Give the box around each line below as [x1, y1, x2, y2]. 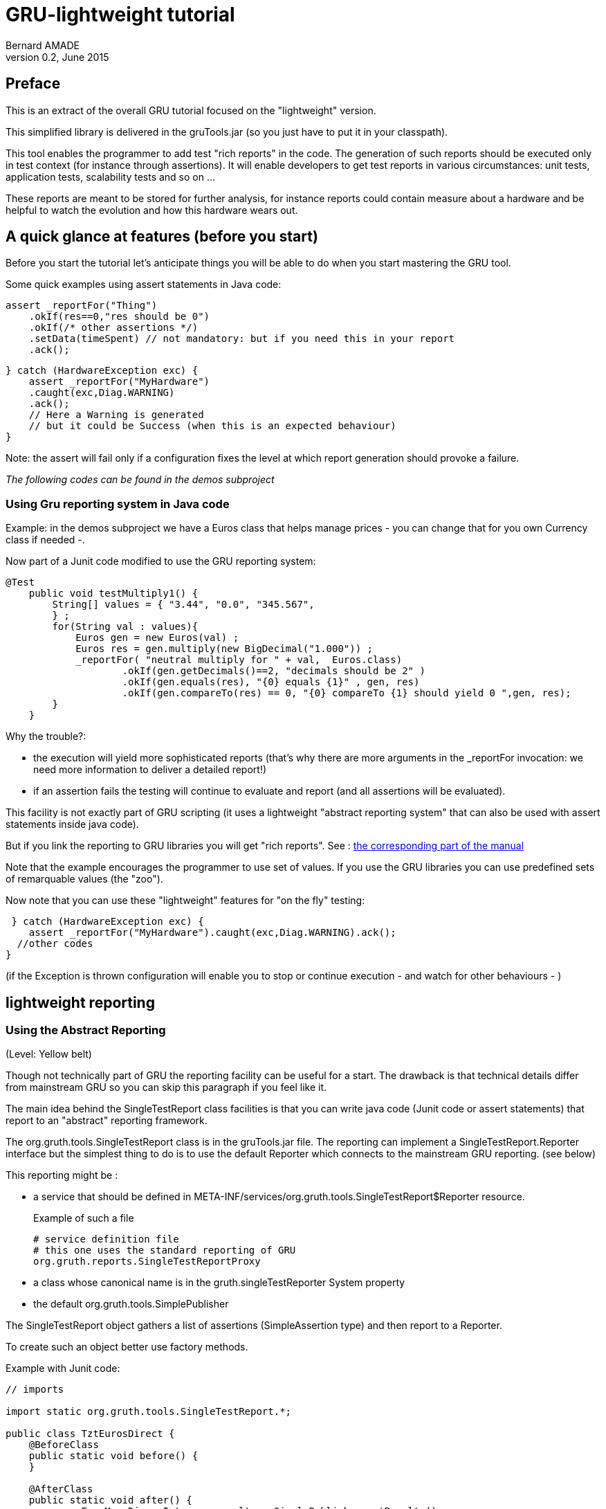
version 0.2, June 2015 [6, 51, 109, 63]
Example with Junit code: [6, 1362, 120, 1375]
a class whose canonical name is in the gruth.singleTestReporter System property [33, 1276, 405, 1289]
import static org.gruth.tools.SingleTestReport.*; [6, 1406, 292, 1418]
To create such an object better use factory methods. [6, 1341, 248, 1353]
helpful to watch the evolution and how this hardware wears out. [6, 204, 298, 216]
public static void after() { [28, 1494, 192, 1506]
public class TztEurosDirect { [6, 1428, 175, 1440]
